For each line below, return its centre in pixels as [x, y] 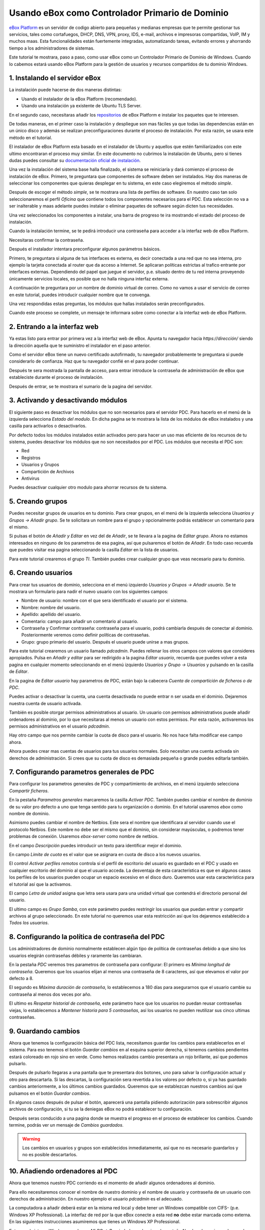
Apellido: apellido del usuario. [51, 615]
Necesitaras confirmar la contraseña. [47, 240]
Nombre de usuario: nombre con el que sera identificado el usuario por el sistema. [105, 601]
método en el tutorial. [31, 137]
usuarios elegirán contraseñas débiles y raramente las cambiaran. [76, 955]
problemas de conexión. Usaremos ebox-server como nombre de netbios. [84, 836]
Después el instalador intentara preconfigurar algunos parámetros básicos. [85, 249]
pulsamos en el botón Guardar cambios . [50, 1093]
